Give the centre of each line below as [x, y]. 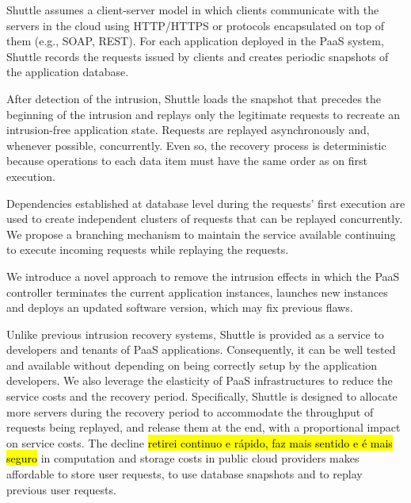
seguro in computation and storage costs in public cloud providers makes [183, 458]
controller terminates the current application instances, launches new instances [197, 292]
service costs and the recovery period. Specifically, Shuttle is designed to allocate [202, 396]
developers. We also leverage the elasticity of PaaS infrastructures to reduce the [200, 380]
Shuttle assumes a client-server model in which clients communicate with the [193, 10]
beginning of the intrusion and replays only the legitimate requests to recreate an [204, 114]
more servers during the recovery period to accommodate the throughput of [190, 411]
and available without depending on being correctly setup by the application [192, 365]
